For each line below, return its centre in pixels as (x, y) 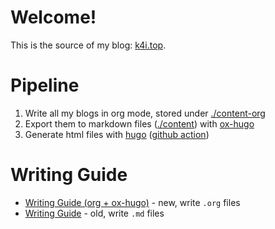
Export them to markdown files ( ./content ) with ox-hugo (139, 123)
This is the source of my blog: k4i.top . (88, 45)
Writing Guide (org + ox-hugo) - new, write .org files (132, 202)
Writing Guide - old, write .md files (94, 213)
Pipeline (45, 85)
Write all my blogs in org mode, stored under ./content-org (145, 113)
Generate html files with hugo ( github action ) (117, 134)
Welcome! (53, 17)
